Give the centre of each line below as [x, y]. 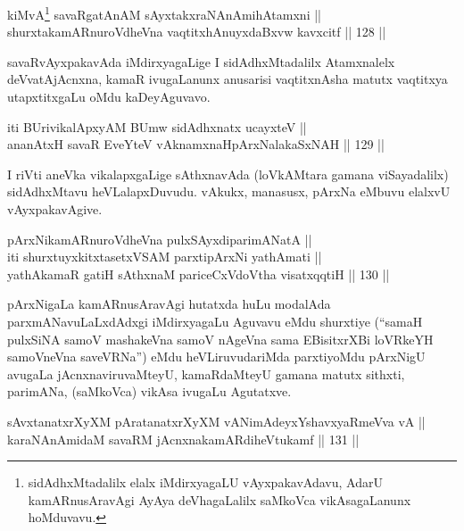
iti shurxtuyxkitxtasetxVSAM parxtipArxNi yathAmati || [165, 257]
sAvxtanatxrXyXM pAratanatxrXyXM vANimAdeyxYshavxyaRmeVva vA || [216, 421]
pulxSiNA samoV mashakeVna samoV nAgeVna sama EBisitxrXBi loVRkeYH [220, 339]
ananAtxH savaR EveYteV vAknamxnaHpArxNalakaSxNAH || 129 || [196, 144]
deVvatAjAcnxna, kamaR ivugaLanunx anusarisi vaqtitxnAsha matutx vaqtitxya [228, 79]
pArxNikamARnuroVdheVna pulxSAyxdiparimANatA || [160, 239]
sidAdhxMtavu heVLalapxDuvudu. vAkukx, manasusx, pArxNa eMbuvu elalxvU [229, 191]
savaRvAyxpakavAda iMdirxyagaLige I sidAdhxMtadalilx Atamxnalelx [201, 61]
